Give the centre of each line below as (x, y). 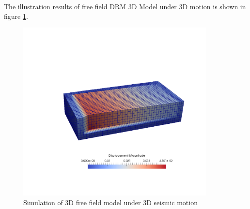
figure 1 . (16, 16)
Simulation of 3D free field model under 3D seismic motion (110, 202)
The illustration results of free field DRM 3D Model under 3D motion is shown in (125, 6)
